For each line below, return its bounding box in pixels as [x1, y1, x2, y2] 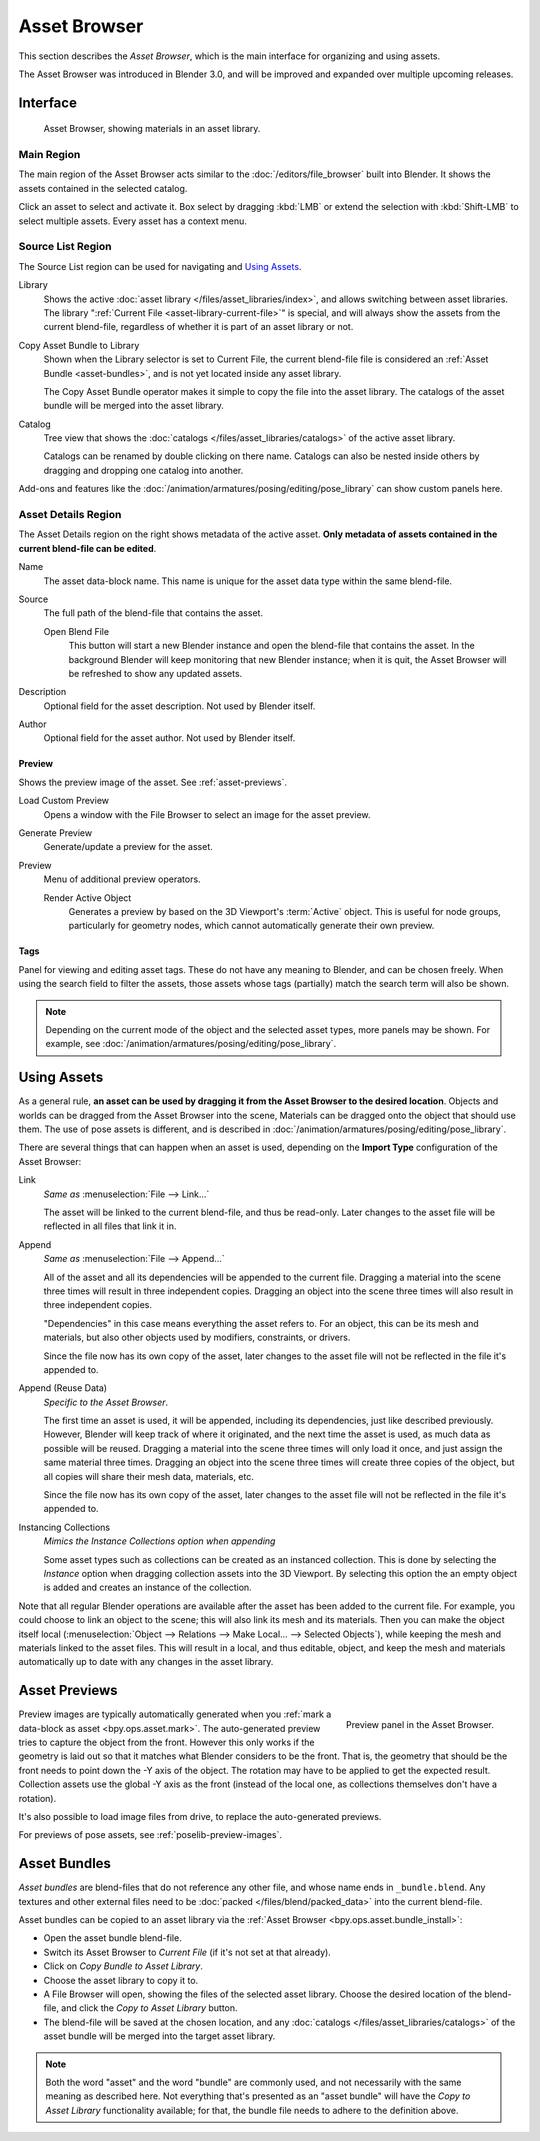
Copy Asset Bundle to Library [18, 339, 140, 351]
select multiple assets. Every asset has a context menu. [18, 215, 247, 227]
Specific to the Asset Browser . [43, 1396, 169, 1408]
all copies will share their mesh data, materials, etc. [43, 1470, 254, 1482]
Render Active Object [43, 891, 132, 904]
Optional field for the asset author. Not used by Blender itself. [43, 732, 296, 744]
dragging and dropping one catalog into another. [43, 464, 244, 476]
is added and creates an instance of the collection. [43, 1581, 252, 1594]
